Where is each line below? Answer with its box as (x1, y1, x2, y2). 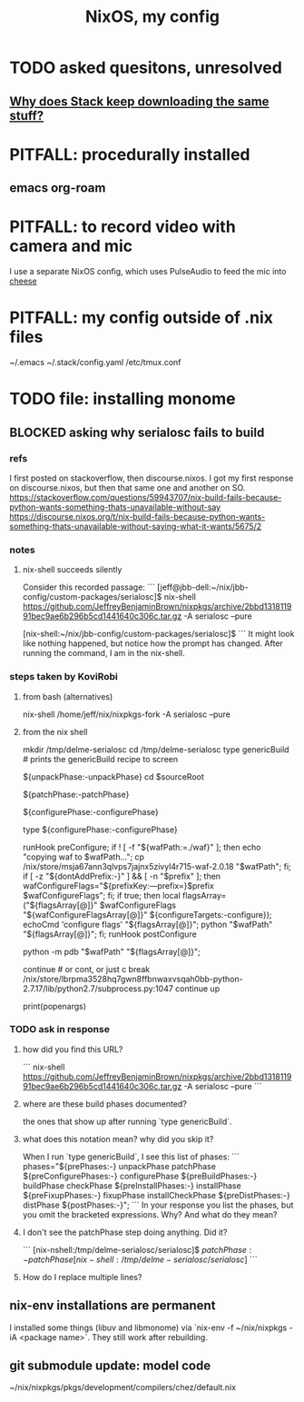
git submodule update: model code (9, 1358, 211, 1373)
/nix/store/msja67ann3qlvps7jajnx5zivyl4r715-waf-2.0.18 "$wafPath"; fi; (22, 860, 292, 871)
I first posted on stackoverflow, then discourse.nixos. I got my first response (9, 472, 294, 483)
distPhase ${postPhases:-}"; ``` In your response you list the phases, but (22, 1199, 294, 1210)
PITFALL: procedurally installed (9, 144, 250, 164)
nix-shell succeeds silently (22, 564, 123, 575)
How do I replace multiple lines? (22, 1271, 142, 1282)
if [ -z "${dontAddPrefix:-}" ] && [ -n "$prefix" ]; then (22, 870, 221, 881)
